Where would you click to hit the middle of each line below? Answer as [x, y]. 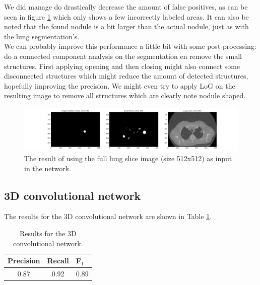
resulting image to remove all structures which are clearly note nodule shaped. [125, 95]
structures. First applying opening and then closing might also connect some [122, 66]
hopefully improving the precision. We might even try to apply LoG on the [120, 85]
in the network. [48, 168]
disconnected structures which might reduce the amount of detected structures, [126, 76]
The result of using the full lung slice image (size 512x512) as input [128, 158]
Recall [58, 261]
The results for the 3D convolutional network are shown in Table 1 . [108, 216]
